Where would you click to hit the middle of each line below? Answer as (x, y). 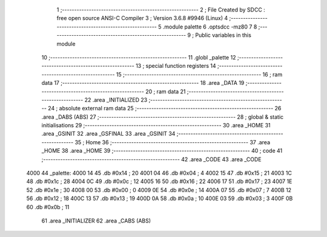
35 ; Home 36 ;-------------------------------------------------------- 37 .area (173, 142)
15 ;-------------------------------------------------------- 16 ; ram (199, 74)
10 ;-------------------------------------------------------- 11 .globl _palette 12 (139, 57)
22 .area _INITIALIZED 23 (116, 99)
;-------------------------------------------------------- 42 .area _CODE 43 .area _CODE (151, 159)
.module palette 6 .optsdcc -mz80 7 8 (210, 27)
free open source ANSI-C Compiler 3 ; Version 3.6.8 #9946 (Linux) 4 (142, 18)
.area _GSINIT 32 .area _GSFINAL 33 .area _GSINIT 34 (108, 134)
